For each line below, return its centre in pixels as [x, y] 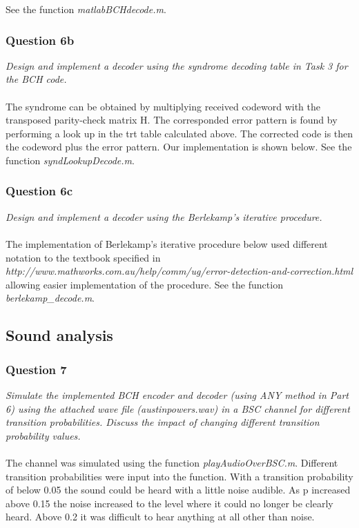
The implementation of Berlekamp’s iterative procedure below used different [167, 243]
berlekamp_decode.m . [50, 298]
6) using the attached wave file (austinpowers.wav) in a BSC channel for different [178, 408]
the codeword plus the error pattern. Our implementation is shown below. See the [179, 147]
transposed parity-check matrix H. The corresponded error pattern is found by [172, 120]
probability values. [43, 435]
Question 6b [40, 40]
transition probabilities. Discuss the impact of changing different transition [163, 422]
